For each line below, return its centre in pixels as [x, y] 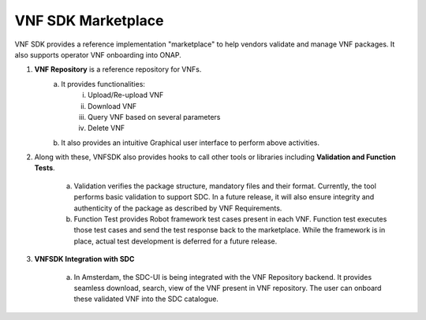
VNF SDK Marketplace [90, 20]
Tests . [45, 168]
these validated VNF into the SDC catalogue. [146, 299]
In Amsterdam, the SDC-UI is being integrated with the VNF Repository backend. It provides [223, 277]
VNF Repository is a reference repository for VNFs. [118, 69]
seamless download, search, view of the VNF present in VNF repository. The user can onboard [228, 288]
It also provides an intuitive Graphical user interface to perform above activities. [190, 143]
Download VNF [112, 106]
